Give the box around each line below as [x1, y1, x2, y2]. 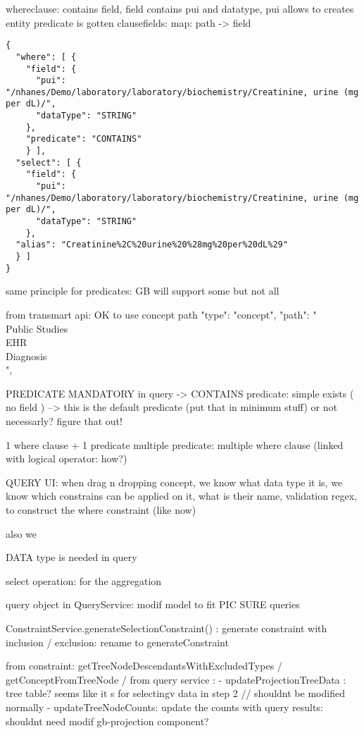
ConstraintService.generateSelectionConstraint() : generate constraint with [6, 621, 327, 635]
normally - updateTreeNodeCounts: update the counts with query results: [6, 699, 323, 714]
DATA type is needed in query [6, 550, 137, 565]
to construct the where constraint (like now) [6, 503, 196, 517]
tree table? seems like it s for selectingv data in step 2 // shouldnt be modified [6, 686, 345, 701]
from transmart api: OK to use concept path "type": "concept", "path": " [6, 307, 317, 321]
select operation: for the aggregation [6, 573, 162, 588]
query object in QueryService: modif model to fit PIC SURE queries [6, 597, 300, 612]
